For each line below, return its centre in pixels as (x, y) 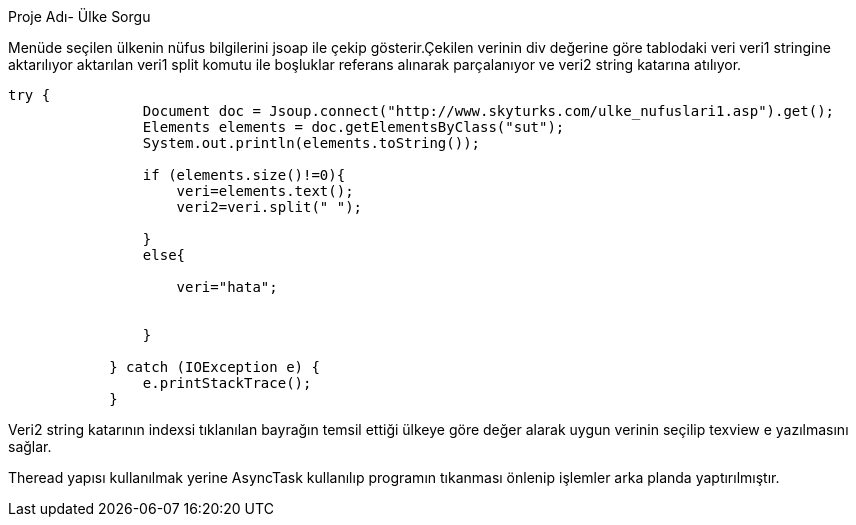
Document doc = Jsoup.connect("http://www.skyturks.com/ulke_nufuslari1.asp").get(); (488, 111)
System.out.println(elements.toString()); (311, 143)
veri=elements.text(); (265, 191)
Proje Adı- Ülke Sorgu (79, 16)
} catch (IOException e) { (214, 367)
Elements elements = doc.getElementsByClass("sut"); (353, 127)
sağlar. (30, 446)
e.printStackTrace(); (227, 383)
